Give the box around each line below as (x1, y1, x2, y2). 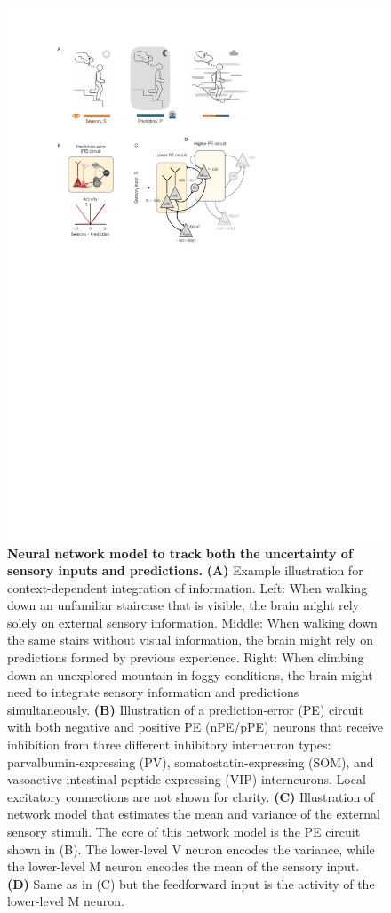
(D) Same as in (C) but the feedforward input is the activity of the (7, 874, 375, 893)
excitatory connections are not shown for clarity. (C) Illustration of (7, 787, 375, 805)
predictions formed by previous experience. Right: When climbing (7, 648, 364, 667)
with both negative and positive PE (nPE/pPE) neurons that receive (7, 717, 384, 736)
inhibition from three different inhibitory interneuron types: (7, 735, 331, 754)
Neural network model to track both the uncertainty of (7, 543, 353, 562)
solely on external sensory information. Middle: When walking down (7, 613, 378, 631)
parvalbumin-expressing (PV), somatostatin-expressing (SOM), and (7, 752, 374, 771)
